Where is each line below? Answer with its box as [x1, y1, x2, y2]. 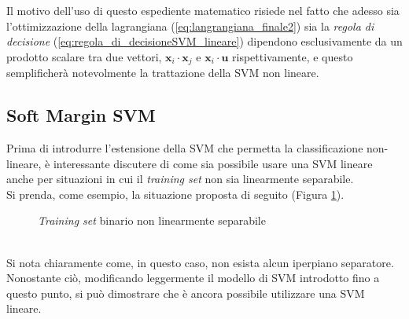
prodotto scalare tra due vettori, [6, 48, 162, 64]
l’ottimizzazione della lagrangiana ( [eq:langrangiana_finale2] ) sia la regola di [6, 17, 374, 34]
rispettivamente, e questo [232, 48, 353, 64]
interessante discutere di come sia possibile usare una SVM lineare [53, 155, 373, 171]
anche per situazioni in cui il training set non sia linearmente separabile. [6, 170, 354, 187]
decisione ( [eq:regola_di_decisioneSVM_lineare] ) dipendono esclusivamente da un [6, 33, 403, 49]
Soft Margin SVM [6, 103, 156, 127]
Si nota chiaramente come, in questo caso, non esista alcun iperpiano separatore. [6, 254, 394, 270]
